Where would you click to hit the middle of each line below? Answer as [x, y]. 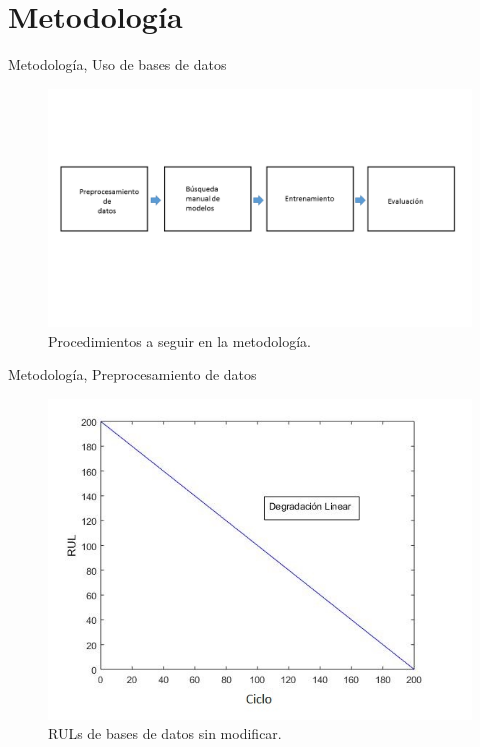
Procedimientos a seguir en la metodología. [179, 340]
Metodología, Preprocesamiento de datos [132, 374]
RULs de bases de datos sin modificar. [165, 733]
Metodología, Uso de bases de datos [117, 64]
